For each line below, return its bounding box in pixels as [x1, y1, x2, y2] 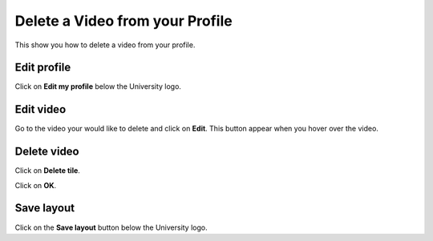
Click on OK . [14, 180, 57, 190]
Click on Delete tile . [14, 166, 80, 175]
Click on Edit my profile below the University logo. [14, 82, 182, 91]
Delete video [14, 145, 79, 159]
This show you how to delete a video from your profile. [14, 40, 196, 50]
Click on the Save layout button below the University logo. [14, 223, 208, 232]
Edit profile [14, 61, 71, 74]
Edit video [14, 102, 67, 116]
